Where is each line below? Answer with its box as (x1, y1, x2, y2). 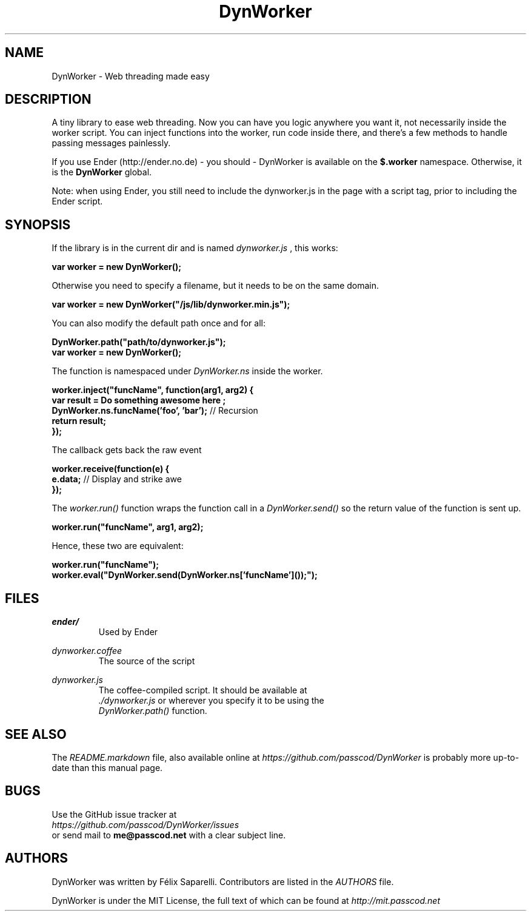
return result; (52, 416, 106, 426)
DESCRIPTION (5, 92, 92, 107)
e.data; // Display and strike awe (52, 474, 182, 485)
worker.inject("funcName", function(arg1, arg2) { (52, 385, 254, 396)
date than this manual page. (52, 762, 163, 773)
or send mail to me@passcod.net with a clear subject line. (52, 829, 286, 840)
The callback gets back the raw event (52, 445, 202, 456)
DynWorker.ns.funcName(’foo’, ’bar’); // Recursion (52, 405, 258, 416)
